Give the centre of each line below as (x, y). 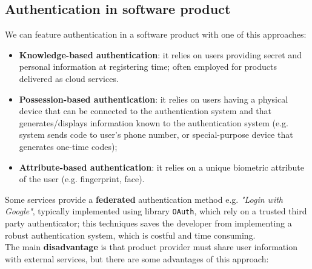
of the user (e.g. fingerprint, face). (82, 179)
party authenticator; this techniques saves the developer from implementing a (148, 223)
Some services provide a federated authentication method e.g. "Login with (144, 199)
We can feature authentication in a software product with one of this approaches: (156, 34)
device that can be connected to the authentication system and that (145, 111)
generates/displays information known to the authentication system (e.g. (154, 122)
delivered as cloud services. (69, 78)
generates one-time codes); (68, 146)
